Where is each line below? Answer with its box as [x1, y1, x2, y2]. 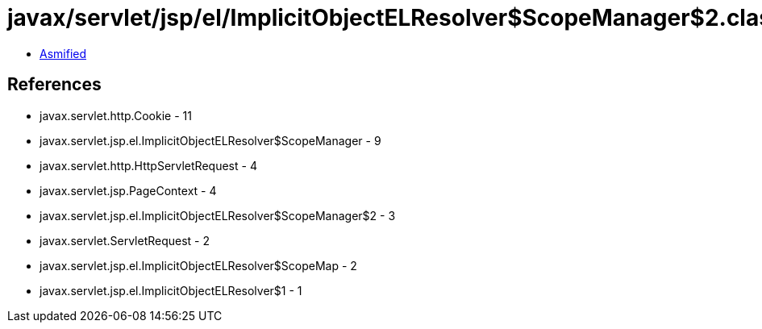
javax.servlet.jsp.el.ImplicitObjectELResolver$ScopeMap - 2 [40, 258, 357, 273]
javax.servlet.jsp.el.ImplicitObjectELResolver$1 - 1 [40, 283, 302, 298]
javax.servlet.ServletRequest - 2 [40, 233, 210, 248]
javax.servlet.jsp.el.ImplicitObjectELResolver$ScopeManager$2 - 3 [40, 208, 396, 223]
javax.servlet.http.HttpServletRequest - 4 [40, 158, 257, 173]
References [7, 74, 102, 95]
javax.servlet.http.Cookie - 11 [40, 108, 192, 123]
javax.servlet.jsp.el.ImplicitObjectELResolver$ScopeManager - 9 [40, 133, 381, 148]
